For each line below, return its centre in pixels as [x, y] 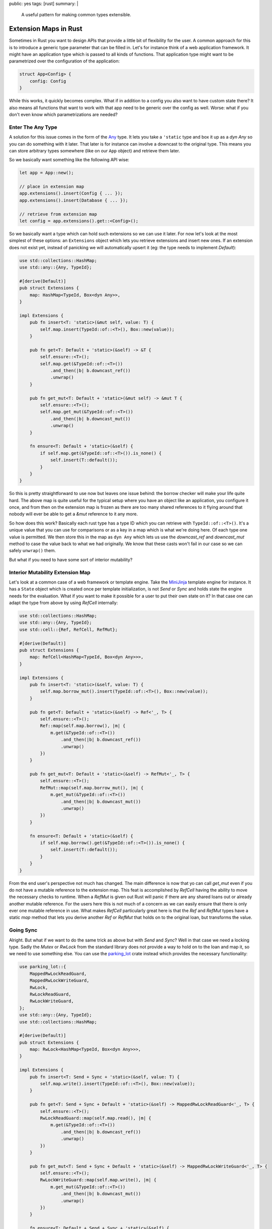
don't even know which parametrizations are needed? [63, 115]
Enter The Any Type [33, 127]
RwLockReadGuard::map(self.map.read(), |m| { [96, 1118]
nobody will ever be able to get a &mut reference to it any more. [74, 514]
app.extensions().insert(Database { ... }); [74, 200]
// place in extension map [52, 187]
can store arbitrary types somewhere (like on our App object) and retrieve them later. [95, 150]
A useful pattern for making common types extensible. [76, 15]
